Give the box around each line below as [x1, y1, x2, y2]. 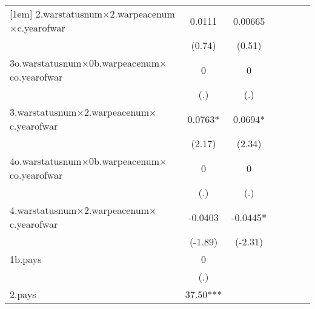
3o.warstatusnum [10, 56, 82, 70]
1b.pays [10, 252, 42, 266]
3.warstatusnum [10, 105, 77, 119]
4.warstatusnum [10, 203, 77, 217]
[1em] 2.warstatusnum [10, 7, 103, 21]
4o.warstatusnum [10, 154, 82, 168]
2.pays [10, 287, 36, 301]
